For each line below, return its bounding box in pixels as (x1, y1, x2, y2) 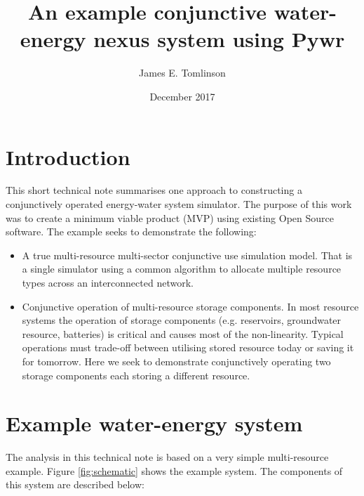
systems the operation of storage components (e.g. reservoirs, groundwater (22, 313, 342, 327)
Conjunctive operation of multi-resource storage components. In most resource (22, 299, 359, 313)
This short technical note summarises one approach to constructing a (6, 183, 302, 197)
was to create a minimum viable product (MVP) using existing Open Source (6, 210, 334, 225)
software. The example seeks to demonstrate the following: (6, 224, 257, 239)
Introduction (6, 142, 130, 171)
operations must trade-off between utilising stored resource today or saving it (22, 340, 354, 355)
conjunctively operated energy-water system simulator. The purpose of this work (6, 197, 352, 211)
